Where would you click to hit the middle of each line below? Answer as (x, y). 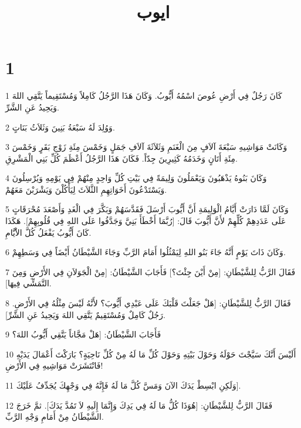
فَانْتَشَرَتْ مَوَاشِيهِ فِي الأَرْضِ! (54, 365)
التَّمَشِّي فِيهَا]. (28, 283)
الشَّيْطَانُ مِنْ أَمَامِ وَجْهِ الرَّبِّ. (55, 417)
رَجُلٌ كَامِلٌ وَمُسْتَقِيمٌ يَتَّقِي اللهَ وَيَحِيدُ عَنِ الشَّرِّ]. (85, 314)
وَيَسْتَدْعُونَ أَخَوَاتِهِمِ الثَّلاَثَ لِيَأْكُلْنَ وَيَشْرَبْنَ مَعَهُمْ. (86, 189)
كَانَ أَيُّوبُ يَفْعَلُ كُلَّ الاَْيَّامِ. (48, 232)
